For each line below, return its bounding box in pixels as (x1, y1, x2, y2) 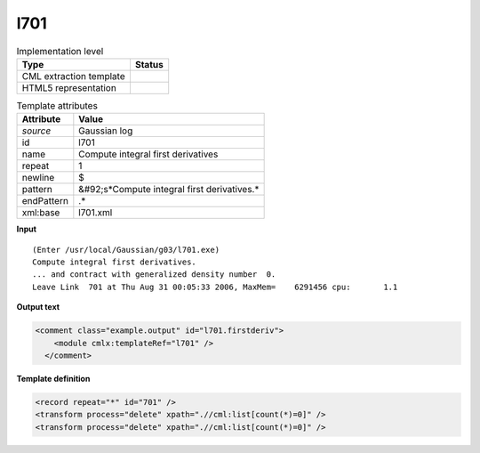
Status (134, 58, 164, 70)
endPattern (21, 195, 68, 207)
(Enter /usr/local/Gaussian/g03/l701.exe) (32, 245, 220, 255)
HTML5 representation (21, 81, 117, 93)
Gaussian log (78, 125, 133, 137)
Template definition (16, 374, 91, 384)
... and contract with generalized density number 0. (32, 270, 276, 279)
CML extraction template (21, 69, 125, 82)
